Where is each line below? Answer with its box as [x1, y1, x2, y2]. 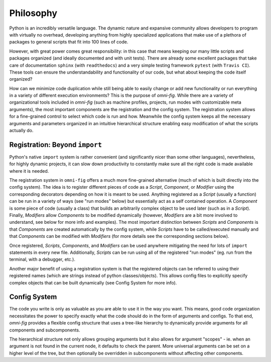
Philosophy [9, 8, 58, 19]
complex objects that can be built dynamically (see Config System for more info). [9, 279, 177, 285]
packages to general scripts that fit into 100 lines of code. [9, 39, 128, 45]
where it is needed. [9, 168, 49, 174]
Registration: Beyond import [9, 140, 102, 149]
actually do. [9, 128, 34, 134]
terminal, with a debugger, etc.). [9, 256, 75, 262]
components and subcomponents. [9, 327, 80, 333]
